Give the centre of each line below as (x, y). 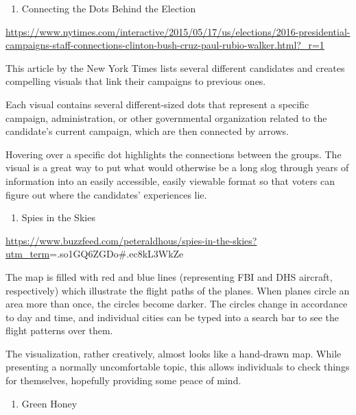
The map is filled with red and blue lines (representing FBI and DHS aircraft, (169, 276)
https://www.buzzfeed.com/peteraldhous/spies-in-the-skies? (131, 240)
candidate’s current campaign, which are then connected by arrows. (147, 131)
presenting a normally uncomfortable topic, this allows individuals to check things (178, 367)
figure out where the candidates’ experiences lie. (106, 194)
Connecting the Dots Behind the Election (109, 8)
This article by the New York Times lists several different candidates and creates (175, 67)
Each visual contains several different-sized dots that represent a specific (157, 104)
